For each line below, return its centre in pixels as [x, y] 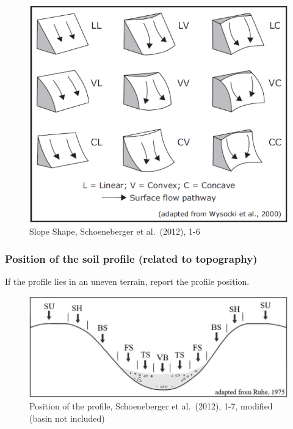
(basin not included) [67, 418]
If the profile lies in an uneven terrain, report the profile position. [127, 281]
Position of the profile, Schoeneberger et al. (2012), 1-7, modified [151, 406]
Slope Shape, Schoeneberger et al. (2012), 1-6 [115, 231]
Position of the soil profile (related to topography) [131, 258]
